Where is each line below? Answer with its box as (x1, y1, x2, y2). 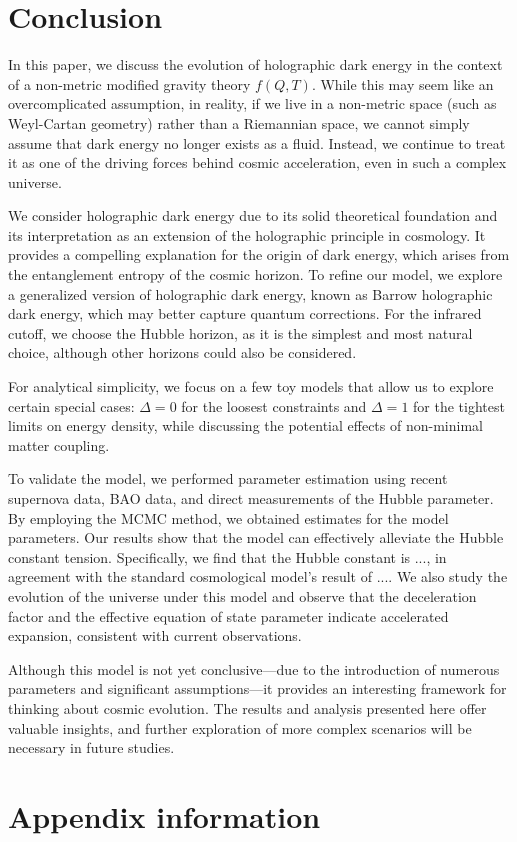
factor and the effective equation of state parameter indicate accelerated (8, 605, 449, 626)
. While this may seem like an (311, 73, 494, 94)
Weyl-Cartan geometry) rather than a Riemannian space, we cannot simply (8, 112, 470, 133)
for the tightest (413, 395, 505, 416)
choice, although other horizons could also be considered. (8, 342, 357, 363)
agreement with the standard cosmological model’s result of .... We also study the (8, 566, 508, 587)
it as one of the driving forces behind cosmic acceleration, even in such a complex (8, 152, 507, 173)
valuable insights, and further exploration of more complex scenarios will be (8, 717, 472, 738)
